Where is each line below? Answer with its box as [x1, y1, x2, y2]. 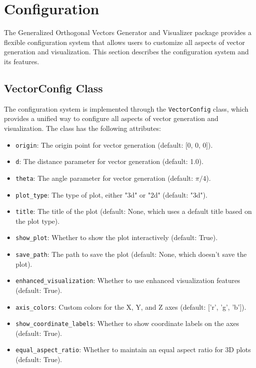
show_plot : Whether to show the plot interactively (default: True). [15, 232, 218, 243]
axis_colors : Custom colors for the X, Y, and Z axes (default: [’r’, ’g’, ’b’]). [15, 301, 247, 312]
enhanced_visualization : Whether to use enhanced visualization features [15, 275, 240, 286]
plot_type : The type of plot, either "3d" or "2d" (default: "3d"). [15, 189, 208, 200]
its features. [4, 56, 39, 66]
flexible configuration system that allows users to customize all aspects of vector [4, 37, 245, 47]
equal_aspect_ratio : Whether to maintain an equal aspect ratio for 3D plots [15, 344, 251, 355]
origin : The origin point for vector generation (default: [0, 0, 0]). [15, 139, 213, 150]
